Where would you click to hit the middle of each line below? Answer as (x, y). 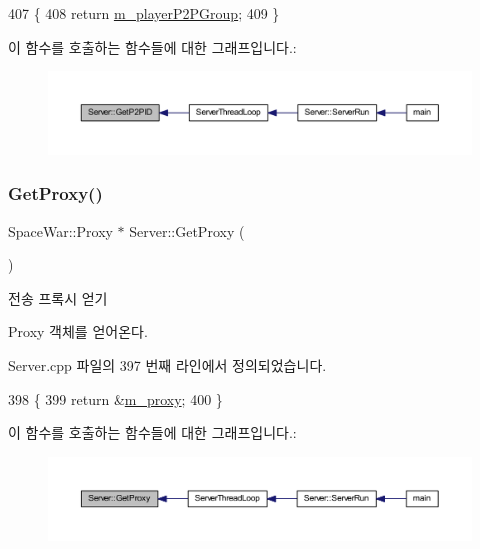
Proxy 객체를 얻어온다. (78, 331)
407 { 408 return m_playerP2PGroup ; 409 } (144, 13)
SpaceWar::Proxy (60, 230)
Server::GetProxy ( (187, 230)
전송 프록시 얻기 (58, 297)
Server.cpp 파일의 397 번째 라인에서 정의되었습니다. (167, 365)
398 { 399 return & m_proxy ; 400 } (115, 398)
